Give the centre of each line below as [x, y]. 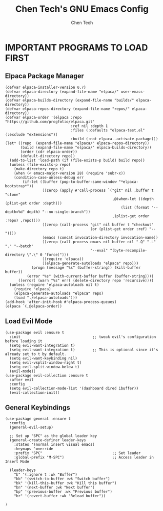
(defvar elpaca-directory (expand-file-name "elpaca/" [62, 92]
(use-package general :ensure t [38, 419]
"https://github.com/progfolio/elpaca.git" [50, 122]
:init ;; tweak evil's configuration [83, 337]
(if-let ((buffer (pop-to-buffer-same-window [70, 182]
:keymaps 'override [34, 449]
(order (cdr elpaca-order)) [49, 152]
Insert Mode [17, 462]
